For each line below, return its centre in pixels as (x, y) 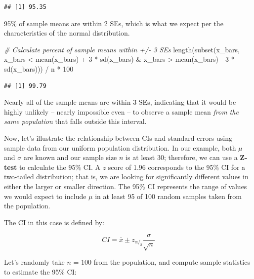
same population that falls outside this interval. (75, 121)
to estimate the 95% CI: (40, 271)
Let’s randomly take (34, 262)
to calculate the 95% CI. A (60, 167)
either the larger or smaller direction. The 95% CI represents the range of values (126, 186)
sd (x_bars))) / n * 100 (39, 68)
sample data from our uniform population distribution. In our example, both (120, 147)
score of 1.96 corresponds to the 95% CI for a (177, 167)
